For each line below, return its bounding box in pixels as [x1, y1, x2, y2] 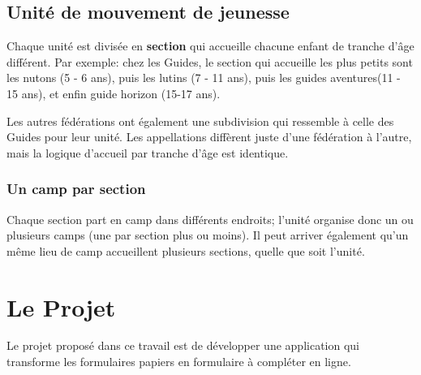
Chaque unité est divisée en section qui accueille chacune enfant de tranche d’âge [6, 37, 415, 54]
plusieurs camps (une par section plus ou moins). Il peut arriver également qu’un [6, 226, 409, 244]
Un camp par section [6, 179, 146, 199]
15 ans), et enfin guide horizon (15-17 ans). [6, 84, 221, 101]
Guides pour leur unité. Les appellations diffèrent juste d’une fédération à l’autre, [6, 128, 412, 145]
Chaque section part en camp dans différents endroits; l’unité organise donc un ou [6, 210, 414, 227]
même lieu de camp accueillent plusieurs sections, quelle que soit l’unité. [6, 242, 365, 259]
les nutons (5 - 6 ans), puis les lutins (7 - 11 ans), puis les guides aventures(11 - [6, 69, 401, 86]
